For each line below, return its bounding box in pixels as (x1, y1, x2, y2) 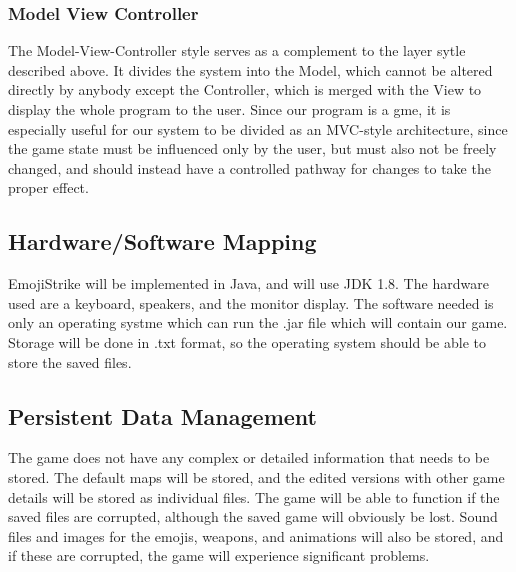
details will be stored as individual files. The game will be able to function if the (8, 486, 500, 507)
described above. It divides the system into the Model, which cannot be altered (8, 59, 493, 80)
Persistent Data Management (8, 400, 317, 431)
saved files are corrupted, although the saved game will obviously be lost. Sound (8, 506, 498, 527)
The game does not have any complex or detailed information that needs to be (8, 447, 490, 468)
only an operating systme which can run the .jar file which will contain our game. (8, 312, 508, 333)
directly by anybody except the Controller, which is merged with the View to (8, 79, 482, 100)
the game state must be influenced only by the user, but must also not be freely (8, 138, 497, 159)
